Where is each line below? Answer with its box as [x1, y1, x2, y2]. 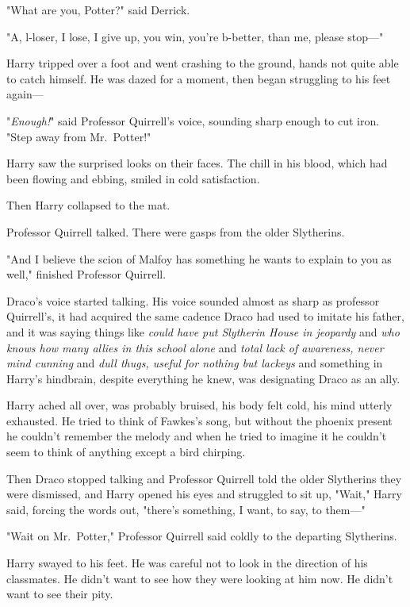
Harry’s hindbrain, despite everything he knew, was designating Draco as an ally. [6, 370, 400, 386]
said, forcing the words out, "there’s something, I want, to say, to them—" [6, 501, 366, 517]
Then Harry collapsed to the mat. [6, 197, 171, 213]
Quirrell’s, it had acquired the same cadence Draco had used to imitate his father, [6, 308, 404, 325]
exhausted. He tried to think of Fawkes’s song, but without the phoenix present [6, 412, 393, 428]
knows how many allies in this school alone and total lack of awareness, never [6, 339, 384, 355]
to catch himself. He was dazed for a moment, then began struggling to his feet [6, 70, 391, 86]
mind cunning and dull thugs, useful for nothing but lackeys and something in [6, 355, 383, 371]
